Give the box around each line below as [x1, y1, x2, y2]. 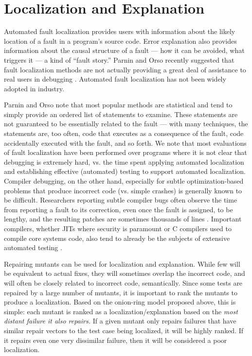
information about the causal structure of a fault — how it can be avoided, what [4, 45, 245, 55]
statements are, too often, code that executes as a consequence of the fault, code [4, 128, 244, 138]
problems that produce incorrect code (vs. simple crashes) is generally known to [4, 185, 242, 195]
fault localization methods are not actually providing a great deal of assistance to [4, 64, 246, 74]
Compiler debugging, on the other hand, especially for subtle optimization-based [4, 176, 244, 186]
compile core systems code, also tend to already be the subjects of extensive [4, 233, 230, 243]
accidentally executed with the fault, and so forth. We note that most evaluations [4, 137, 247, 148]
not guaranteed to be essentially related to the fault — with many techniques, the [4, 119, 248, 129]
